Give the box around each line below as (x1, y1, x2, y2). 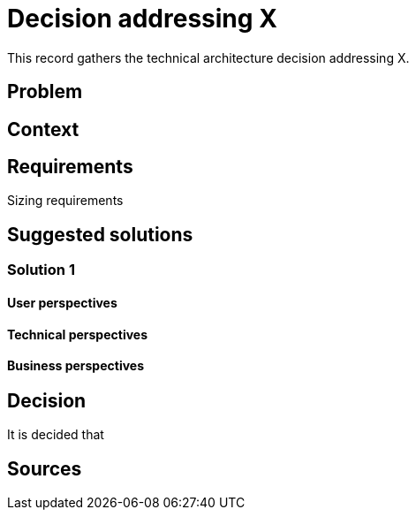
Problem (7, 80, 83, 103)
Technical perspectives (7, 326, 148, 342)
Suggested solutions (7, 223, 193, 246)
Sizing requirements (7, 193, 124, 209)
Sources (7, 457, 82, 480)
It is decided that (7, 427, 104, 443)
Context (7, 118, 79, 141)
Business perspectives (7, 358, 145, 374)
